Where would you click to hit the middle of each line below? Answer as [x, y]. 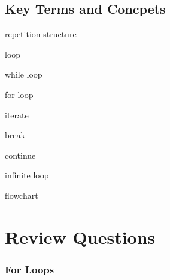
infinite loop [27, 175]
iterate [17, 114]
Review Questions [80, 236]
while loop [24, 74]
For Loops [30, 269]
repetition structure [41, 34]
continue [20, 155]
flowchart [22, 195]
